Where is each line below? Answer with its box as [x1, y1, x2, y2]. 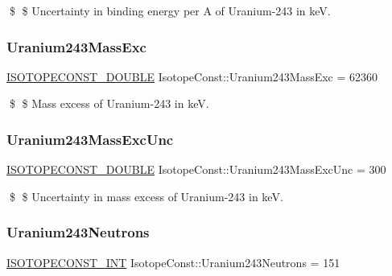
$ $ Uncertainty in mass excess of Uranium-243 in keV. [9, 187, 283, 204]
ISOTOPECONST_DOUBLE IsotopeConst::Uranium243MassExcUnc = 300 [6, 161, 386, 178]
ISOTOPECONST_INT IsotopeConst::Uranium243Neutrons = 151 [6, 253, 340, 270]
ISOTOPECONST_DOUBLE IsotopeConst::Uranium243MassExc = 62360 [6, 68, 378, 84]
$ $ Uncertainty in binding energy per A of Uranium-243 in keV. [9, 2, 331, 19]
